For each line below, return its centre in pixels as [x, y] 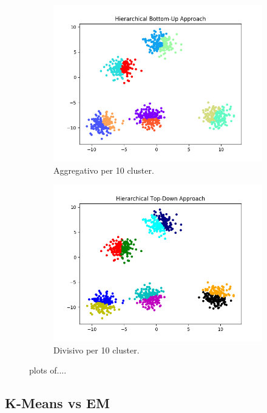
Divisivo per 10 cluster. [96, 350]
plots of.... [48, 370]
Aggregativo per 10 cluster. [104, 170]
